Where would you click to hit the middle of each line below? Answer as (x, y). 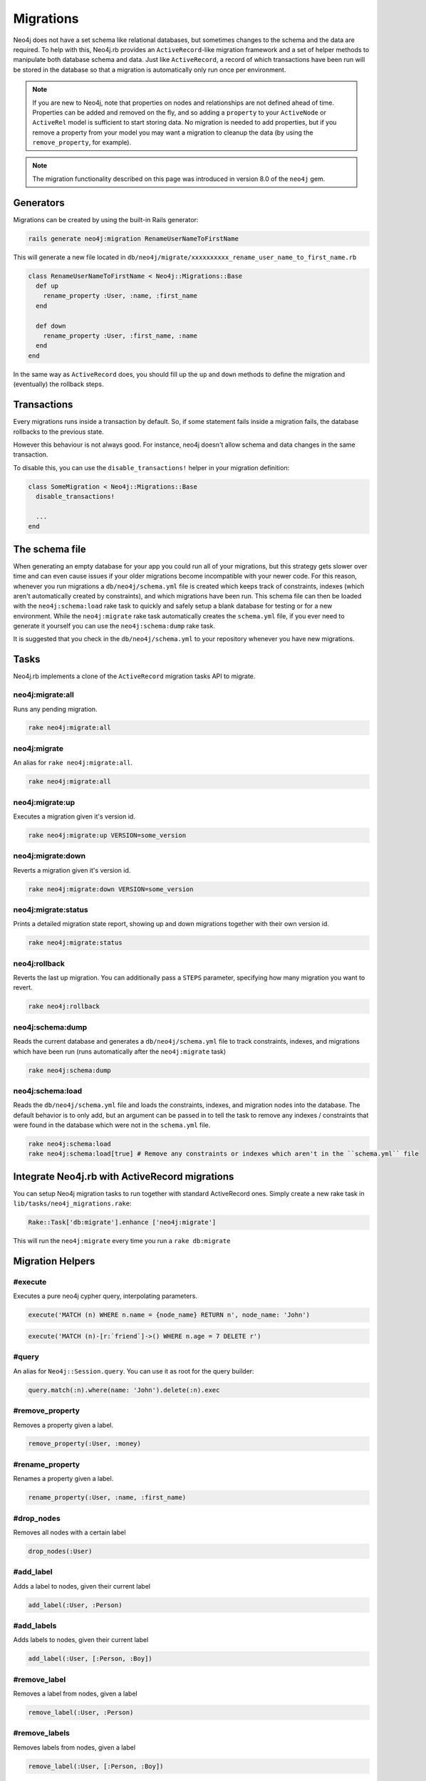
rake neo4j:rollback (64, 1007)
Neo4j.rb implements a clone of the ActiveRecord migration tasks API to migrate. (134, 676)
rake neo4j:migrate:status (75, 943)
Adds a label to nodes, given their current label (82, 1586)
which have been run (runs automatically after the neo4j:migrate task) (120, 1052)
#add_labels (35, 1626)
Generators (39, 203)
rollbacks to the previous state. (58, 432)
